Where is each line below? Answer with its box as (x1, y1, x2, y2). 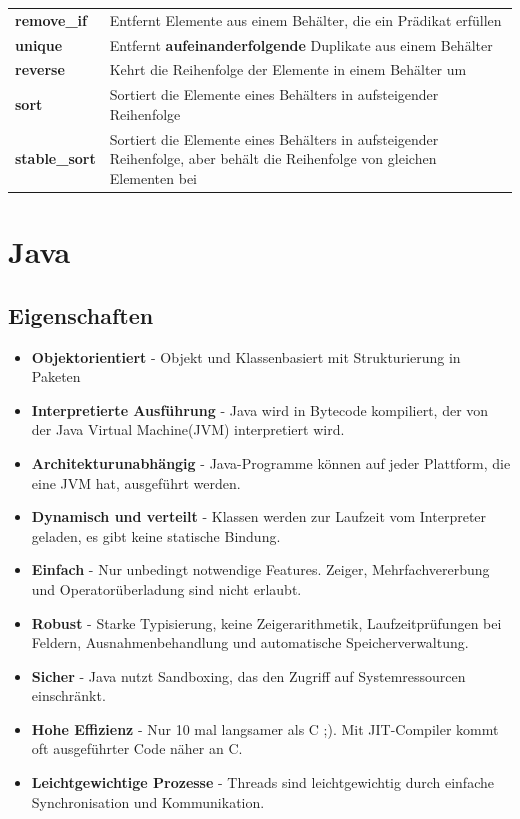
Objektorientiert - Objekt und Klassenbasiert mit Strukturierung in (31, 346, 461, 367)
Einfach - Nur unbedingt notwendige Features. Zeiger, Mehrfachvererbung (31, 559, 490, 580)
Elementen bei (109, 167, 198, 188)
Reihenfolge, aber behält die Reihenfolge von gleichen (109, 148, 437, 169)
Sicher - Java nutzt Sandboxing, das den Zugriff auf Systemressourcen (31, 665, 466, 686)
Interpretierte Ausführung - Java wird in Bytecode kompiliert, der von (31, 399, 489, 420)
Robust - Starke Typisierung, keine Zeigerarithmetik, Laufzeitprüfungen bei (31, 612, 502, 633)
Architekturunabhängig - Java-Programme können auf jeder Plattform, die (31, 452, 511, 473)
